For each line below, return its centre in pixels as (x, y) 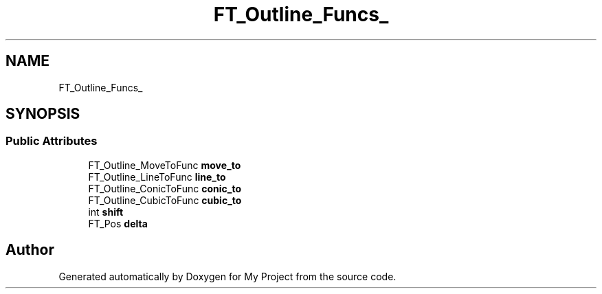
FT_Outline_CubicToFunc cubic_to (165, 200)
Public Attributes (52, 141)
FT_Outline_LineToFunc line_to (157, 177)
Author (30, 250)
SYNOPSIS (43, 114)
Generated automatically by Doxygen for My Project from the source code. (227, 276)
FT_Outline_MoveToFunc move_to (165, 165)
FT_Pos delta (118, 223)
